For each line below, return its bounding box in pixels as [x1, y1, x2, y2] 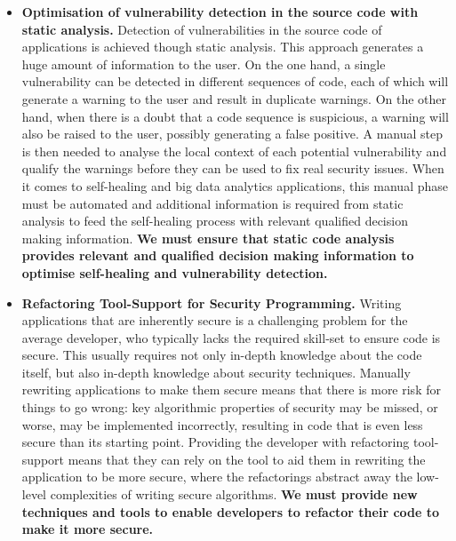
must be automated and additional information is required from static [21, 194, 404, 212]
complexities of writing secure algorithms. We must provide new [50, 485, 418, 504]
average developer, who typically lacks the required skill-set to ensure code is [21, 328, 441, 346]
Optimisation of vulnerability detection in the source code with [21, 3, 419, 20]
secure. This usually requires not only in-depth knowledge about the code [21, 346, 422, 364]
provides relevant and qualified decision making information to [21, 246, 414, 265]
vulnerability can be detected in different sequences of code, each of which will [21, 72, 449, 91]
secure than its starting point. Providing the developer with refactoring [21, 433, 410, 451]
